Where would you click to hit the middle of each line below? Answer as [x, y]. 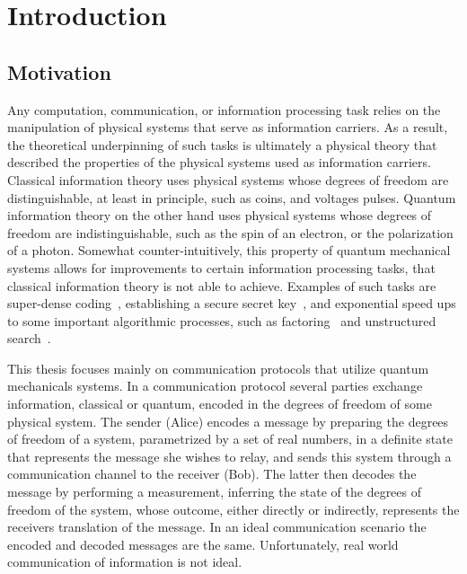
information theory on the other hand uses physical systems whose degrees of [220, 215]
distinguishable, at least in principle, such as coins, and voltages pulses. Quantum [232, 197]
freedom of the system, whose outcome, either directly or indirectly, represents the [233, 509]
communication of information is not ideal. [125, 562]
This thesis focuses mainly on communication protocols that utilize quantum [218, 368]
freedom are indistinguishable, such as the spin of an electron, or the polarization [230, 232]
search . [29, 338]
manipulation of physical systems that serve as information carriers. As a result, [228, 127]
